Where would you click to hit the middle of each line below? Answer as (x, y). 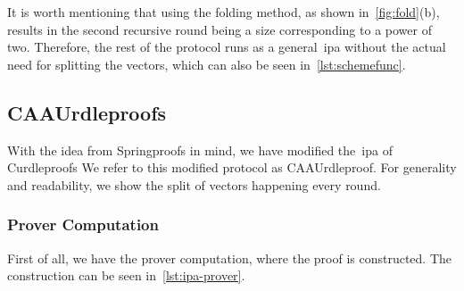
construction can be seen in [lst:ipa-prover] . (126, 275)
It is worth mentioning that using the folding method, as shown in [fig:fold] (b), (224, 12)
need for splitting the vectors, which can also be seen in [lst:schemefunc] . (207, 64)
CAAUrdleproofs (87, 112)
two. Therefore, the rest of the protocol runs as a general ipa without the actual (227, 47)
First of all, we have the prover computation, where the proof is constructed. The (230, 258)
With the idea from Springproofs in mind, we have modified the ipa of (200, 150)
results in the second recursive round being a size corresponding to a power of (220, 29)
